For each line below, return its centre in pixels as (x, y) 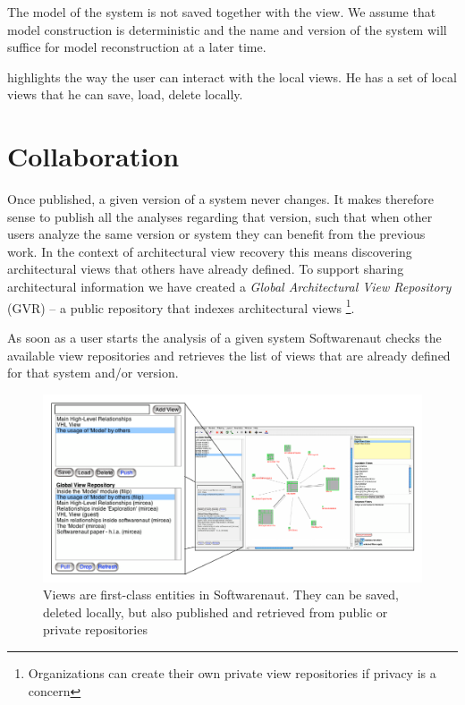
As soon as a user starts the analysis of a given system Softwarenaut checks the (224, 337)
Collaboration (93, 156)
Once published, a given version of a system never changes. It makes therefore (220, 199)
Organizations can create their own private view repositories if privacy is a (232, 672)
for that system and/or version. (93, 373)
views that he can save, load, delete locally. (125, 94)
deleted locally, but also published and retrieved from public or (216, 612)
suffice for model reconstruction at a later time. (137, 47)
